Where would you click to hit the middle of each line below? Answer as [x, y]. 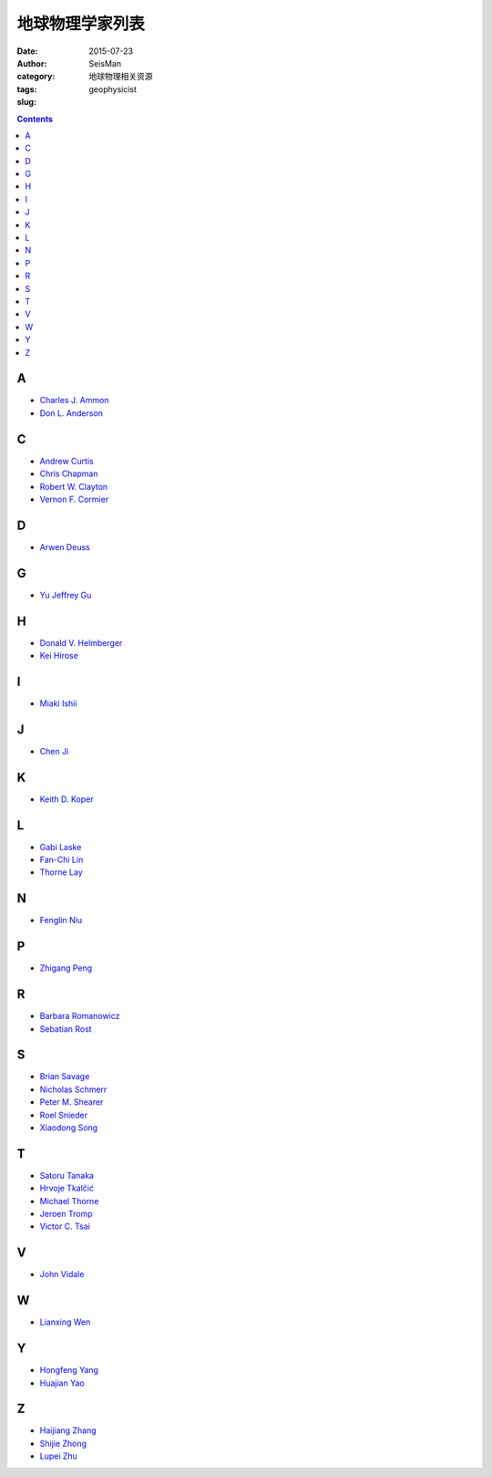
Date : [27, 51]
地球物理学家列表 [81, 24]
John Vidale [62, 1274]
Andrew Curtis [67, 461]
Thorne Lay [61, 872]
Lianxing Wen [65, 1322]
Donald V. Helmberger [81, 642]
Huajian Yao [62, 1383]
